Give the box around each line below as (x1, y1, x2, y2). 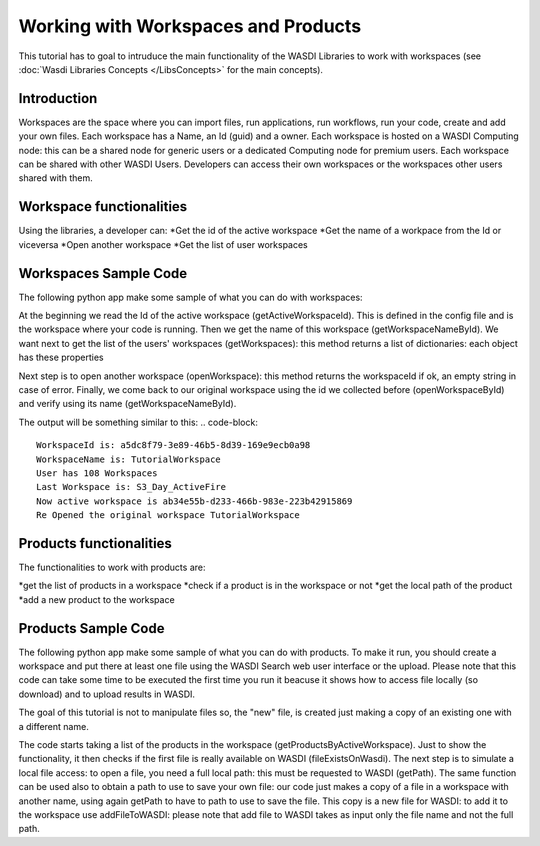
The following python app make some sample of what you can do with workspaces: (18, 291, 364, 303)
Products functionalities (18, 535, 172, 552)
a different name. (18, 720, 89, 732)
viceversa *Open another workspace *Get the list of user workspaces (18, 238, 309, 250)
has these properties (18, 351, 104, 364)
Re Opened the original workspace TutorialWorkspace (36, 510, 300, 521)
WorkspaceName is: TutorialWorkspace (36, 453, 222, 465)
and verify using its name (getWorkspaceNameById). (18, 398, 237, 410)
